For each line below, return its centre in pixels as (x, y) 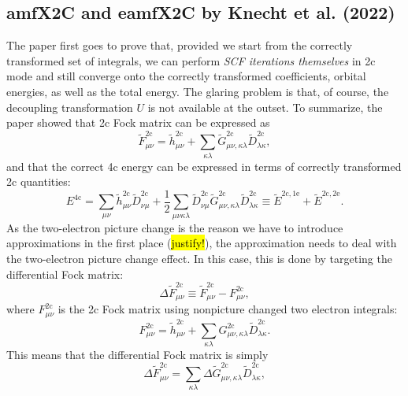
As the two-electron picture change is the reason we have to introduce (175, 227)
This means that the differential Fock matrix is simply (137, 354)
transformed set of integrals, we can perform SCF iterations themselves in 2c (191, 60)
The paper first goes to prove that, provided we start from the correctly (180, 45)
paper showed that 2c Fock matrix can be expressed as (138, 122)
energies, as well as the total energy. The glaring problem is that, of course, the (198, 91)
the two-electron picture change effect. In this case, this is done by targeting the (199, 258)
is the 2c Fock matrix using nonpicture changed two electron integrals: (228, 309)
